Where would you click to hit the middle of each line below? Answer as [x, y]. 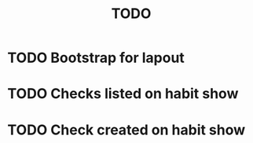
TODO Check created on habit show [126, 130]
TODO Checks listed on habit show [123, 94]
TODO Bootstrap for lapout [96, 58]
